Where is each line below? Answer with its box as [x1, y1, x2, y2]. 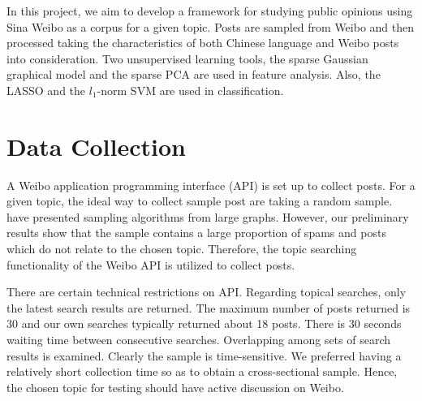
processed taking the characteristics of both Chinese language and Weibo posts [6, 34, 399, 51]
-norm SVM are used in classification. [97, 81, 284, 98]
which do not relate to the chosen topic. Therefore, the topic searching [6, 240, 357, 257]
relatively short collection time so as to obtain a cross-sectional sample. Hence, [6, 363, 398, 380]
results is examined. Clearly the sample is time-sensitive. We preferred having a [6, 347, 402, 364]
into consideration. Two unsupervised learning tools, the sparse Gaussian [6, 50, 368, 67]
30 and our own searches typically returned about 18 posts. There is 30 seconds [6, 315, 402, 332]
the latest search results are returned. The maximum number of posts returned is [6, 299, 411, 316]
